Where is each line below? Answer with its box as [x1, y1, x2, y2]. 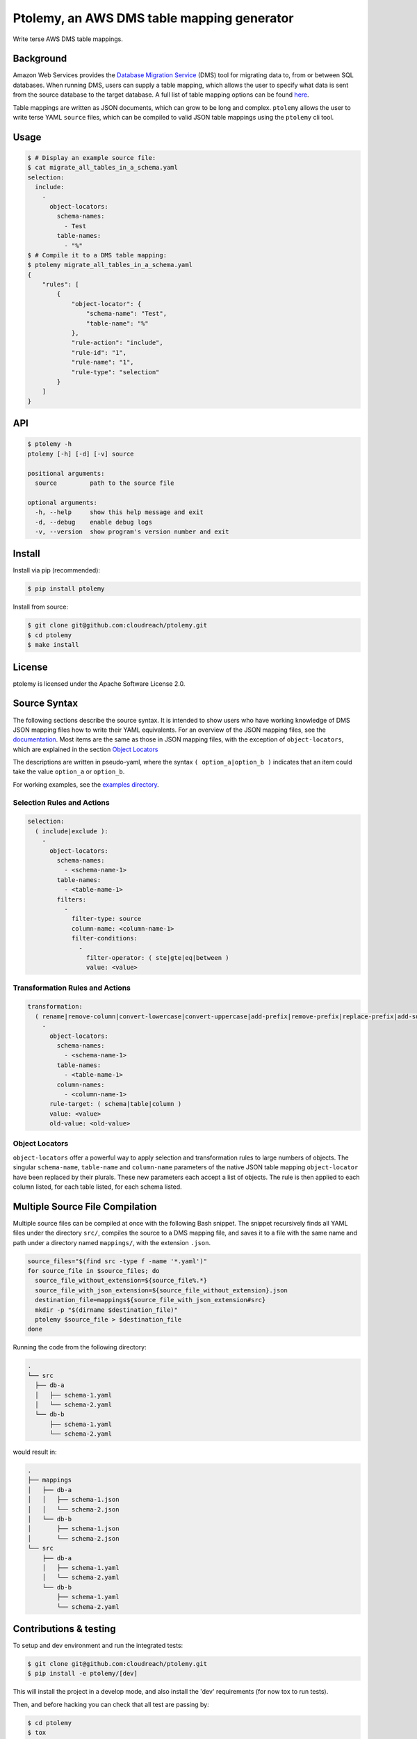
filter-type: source [71, 915, 142, 923]
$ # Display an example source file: [27, 154, 156, 162]
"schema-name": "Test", [85, 310, 167, 318]
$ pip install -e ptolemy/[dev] [27, 1669, 138, 1678]
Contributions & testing [13, 1623, 116, 1635]
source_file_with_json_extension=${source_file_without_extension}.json [35, 1286, 288, 1294]
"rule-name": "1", [71, 358, 135, 367]
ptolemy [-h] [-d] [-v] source [27, 449, 135, 458]
